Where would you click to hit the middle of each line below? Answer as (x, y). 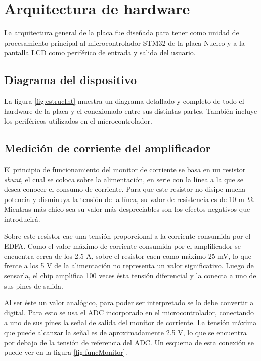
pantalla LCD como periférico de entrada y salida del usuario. (100, 52)
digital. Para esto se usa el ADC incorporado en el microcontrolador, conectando (129, 312)
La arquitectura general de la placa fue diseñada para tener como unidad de (122, 33)
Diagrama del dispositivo (71, 80)
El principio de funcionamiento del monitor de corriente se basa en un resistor (125, 169)
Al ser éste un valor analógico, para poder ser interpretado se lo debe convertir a (129, 303)
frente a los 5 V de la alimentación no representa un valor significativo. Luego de (129, 266)
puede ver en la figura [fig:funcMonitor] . (66, 352)
